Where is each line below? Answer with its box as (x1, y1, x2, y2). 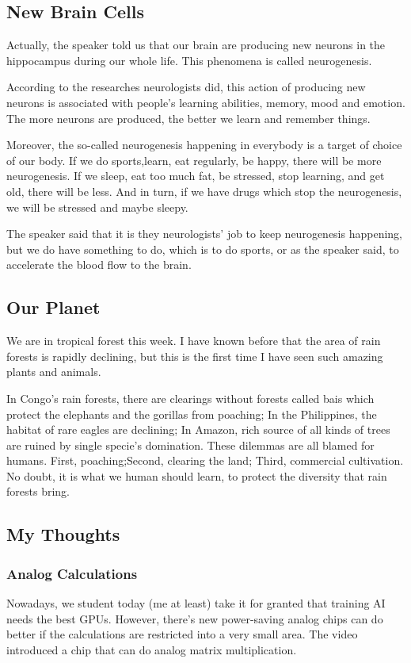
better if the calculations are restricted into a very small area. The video (6, 626, 358, 642)
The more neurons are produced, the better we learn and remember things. (6, 109, 371, 126)
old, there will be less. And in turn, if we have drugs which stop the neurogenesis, (6, 182, 402, 199)
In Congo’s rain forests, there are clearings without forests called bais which (6, 389, 375, 406)
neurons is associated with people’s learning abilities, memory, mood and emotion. (6, 94, 405, 110)
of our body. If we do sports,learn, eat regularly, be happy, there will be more (6, 151, 382, 168)
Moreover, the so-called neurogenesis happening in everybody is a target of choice (6, 136, 402, 153)
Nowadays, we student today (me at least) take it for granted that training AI (6, 595, 386, 611)
